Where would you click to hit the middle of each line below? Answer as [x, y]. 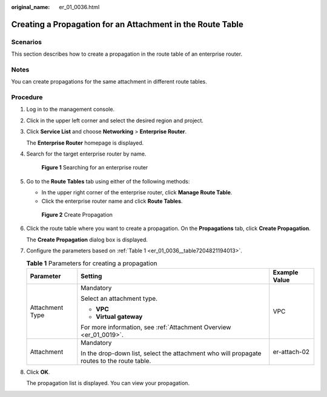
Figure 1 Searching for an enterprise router [95, 168]
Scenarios [27, 42]
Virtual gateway [119, 317]
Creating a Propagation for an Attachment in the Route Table [127, 24]
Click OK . [38, 372]
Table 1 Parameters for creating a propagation [92, 263]
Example [286, 272]
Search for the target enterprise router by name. [86, 154]
